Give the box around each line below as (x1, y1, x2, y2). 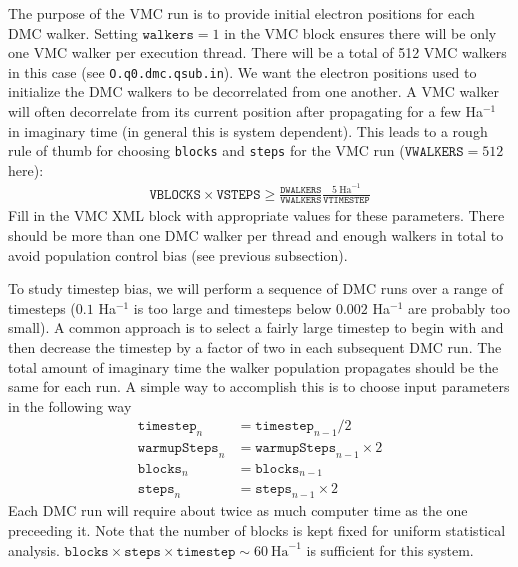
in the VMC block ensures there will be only (224, 22, 497, 43)
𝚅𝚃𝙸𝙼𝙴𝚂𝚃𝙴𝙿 (323, 195, 370, 206)
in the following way (8, 395, 132, 416)
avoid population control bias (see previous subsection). (8, 244, 348, 265)
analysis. (8, 539, 60, 560)
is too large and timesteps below (133, 297, 332, 318)
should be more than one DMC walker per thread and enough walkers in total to (8, 225, 504, 245)
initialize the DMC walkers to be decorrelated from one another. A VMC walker (8, 81, 499, 102)
